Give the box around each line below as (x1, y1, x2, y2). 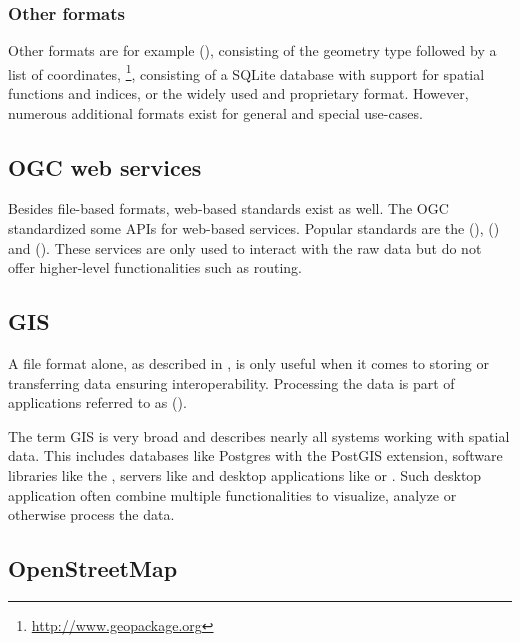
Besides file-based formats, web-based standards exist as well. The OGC (8, 198, 449, 219)
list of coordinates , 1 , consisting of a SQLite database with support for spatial (8, 60, 485, 84)
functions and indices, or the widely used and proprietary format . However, (8, 83, 469, 104)
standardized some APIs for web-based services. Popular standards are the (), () (8, 218, 500, 239)
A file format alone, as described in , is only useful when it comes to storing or (8, 353, 489, 374)
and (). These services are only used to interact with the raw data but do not (8, 237, 482, 258)
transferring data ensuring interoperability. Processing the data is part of (8, 372, 455, 393)
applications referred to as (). (8, 392, 187, 413)
